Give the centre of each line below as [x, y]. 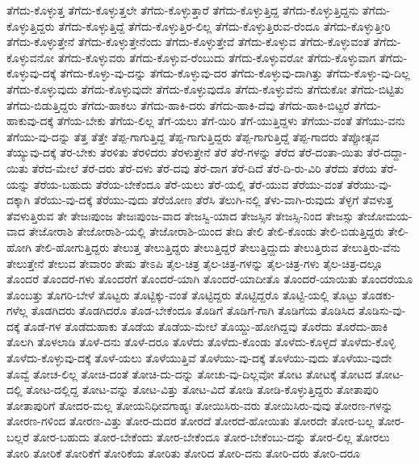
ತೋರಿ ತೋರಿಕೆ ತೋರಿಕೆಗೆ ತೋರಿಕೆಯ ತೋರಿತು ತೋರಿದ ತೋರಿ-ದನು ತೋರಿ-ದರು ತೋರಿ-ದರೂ [184, 452]
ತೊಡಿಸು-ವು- [382, 310]
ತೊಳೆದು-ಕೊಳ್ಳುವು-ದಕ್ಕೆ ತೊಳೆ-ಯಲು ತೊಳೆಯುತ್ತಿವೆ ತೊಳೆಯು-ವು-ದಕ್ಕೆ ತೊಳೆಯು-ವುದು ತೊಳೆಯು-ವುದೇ [199, 358]
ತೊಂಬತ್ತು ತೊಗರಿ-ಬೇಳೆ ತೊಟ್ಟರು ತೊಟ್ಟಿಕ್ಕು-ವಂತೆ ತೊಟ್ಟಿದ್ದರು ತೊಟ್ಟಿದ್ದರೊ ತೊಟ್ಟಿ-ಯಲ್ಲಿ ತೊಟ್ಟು [182, 294]
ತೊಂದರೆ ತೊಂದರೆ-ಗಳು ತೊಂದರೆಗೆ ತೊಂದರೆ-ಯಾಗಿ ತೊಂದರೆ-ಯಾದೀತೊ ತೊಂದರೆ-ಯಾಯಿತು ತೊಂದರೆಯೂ [210, 279]
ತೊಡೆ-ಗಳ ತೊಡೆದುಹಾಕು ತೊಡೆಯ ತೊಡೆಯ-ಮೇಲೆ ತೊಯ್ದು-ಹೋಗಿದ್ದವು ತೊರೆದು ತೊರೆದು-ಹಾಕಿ [206, 326]
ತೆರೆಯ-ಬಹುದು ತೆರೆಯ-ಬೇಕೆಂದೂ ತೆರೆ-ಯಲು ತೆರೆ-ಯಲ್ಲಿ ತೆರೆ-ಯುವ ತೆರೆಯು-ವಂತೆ [188, 184]
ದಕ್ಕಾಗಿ [19, 200]
